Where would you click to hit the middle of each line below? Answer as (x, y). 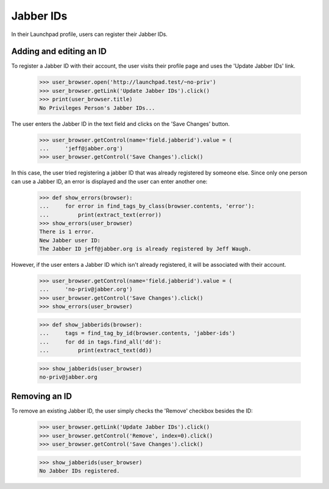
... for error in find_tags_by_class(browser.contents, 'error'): (147, 206)
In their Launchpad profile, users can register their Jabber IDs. (89, 34)
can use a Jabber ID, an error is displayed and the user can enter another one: (109, 181)
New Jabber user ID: (70, 240)
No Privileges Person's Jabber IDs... (97, 108)
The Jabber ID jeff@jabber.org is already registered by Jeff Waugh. (145, 249)
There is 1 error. (67, 232)
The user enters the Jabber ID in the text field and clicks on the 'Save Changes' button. (121, 124)
